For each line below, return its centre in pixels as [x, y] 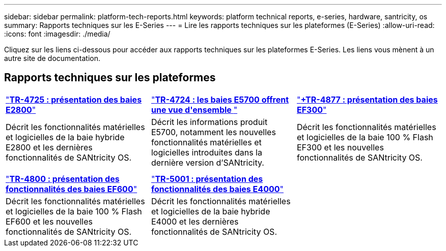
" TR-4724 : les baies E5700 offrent [220, 99]
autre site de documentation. [52, 58]
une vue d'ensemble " [194, 109]
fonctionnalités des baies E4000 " [217, 189]
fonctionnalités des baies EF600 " [72, 189]
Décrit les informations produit [209, 122]
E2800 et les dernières [49, 147]
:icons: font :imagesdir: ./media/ [57, 34]
